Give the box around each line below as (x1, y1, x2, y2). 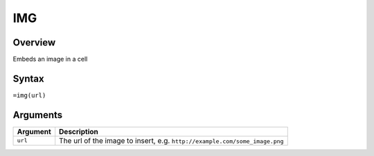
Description (59, 126, 98, 136)
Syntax (12, 72, 44, 84)
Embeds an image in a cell (12, 55, 88, 64)
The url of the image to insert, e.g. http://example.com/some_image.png (59, 135, 284, 145)
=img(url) (12, 91, 46, 99)
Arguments (12, 109, 63, 121)
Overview (12, 37, 56, 48)
